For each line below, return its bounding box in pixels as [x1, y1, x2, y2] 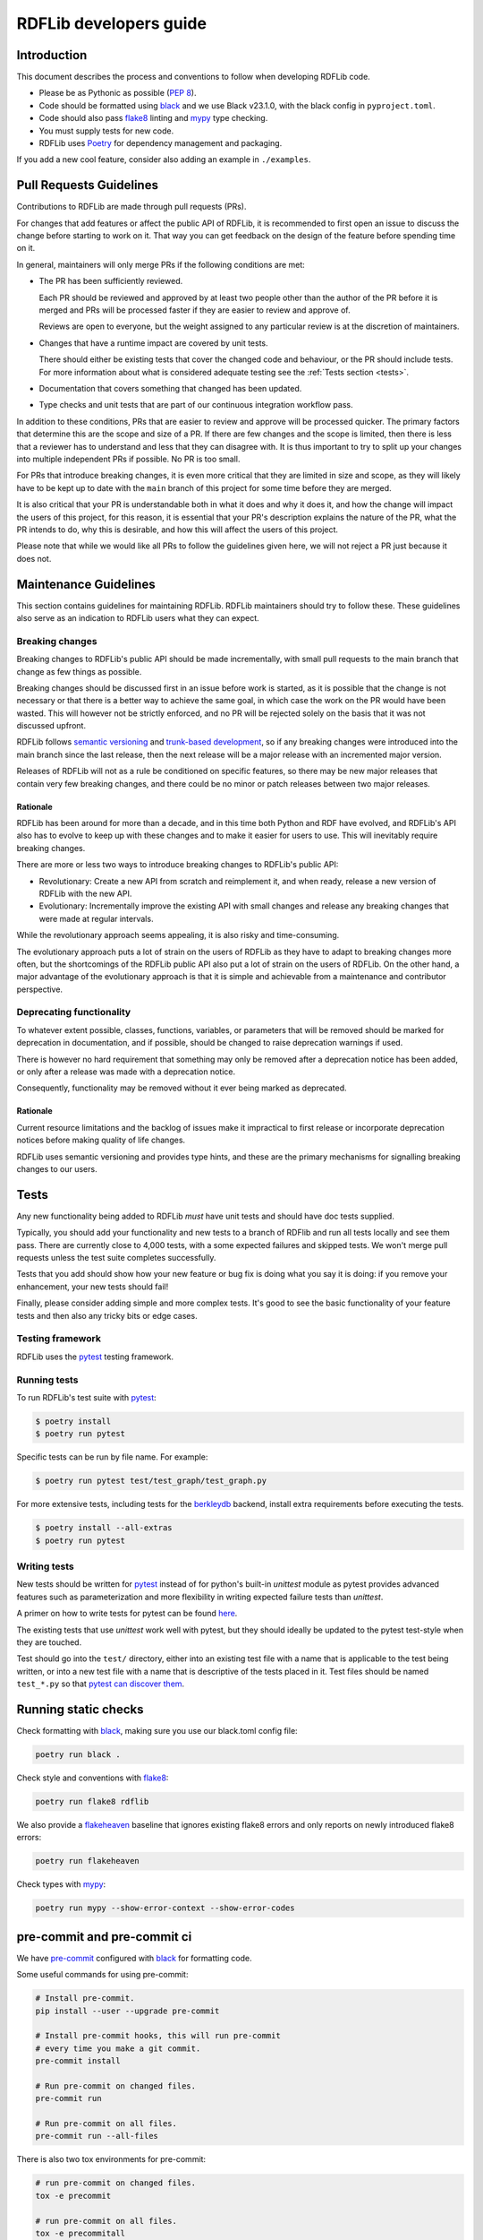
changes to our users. [16, 1163, 97, 1174]
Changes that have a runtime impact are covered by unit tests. [38, 337, 268, 349]
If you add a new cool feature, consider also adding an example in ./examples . [16, 154, 311, 165]
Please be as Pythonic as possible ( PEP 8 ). [38, 88, 197, 99]
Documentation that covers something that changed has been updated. [38, 383, 302, 393]
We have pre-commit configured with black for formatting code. [16, 1952, 252, 1963]
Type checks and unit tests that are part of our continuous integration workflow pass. [38, 400, 353, 410]
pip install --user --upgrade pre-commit [35, 2005, 220, 2016]
